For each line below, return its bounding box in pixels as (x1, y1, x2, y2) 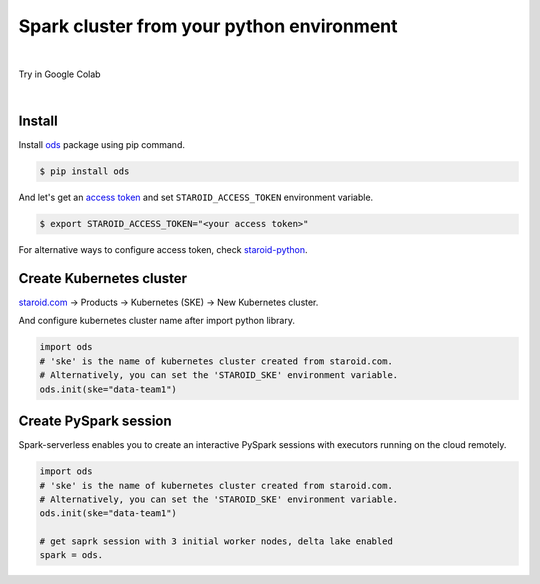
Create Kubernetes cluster (18, 270, 188, 287)
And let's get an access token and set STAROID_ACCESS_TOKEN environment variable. (18, 191, 374, 204)
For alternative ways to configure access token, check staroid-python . (18, 244, 309, 256)
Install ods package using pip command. (18, 139, 185, 151)
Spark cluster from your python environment (18, 15, 399, 37)
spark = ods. (39, 550, 104, 561)
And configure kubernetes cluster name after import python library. (18, 315, 295, 327)
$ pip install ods (39, 166, 130, 177)
